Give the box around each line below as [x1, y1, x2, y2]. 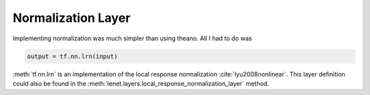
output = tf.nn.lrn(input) [27, 52, 118, 60]
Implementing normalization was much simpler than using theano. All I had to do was [12, 34, 253, 42]
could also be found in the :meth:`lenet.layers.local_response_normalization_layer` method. [12, 79, 270, 87]
